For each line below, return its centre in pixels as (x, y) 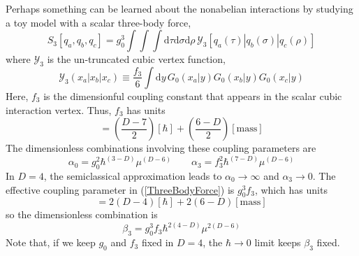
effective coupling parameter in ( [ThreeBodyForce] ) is (120, 189)
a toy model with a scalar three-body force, (98, 22)
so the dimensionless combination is (82, 214)
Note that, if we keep (51, 242)
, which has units (291, 189)
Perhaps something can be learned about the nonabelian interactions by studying (179, 8)
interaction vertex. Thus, (59, 109)
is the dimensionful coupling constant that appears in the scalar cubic (193, 95)
